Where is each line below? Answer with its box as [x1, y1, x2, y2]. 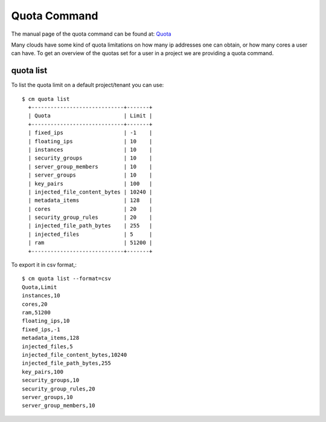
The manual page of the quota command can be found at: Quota [11, 30, 171, 37]
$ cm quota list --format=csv [22, 275, 112, 282]
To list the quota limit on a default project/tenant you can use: [11, 82, 164, 89]
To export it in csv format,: [11, 261, 77, 268]
